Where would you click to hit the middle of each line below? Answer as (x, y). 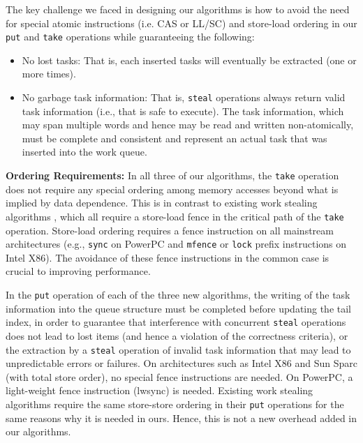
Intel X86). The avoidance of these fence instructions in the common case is (168, 257)
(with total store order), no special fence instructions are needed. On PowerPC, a (179, 376)
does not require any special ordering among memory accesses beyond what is (172, 189)
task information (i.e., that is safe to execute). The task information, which (183, 111)
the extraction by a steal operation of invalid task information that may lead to (178, 349)
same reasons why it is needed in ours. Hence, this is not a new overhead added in (181, 418)
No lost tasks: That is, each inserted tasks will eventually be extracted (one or (189, 60)
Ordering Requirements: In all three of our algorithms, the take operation (172, 175)
